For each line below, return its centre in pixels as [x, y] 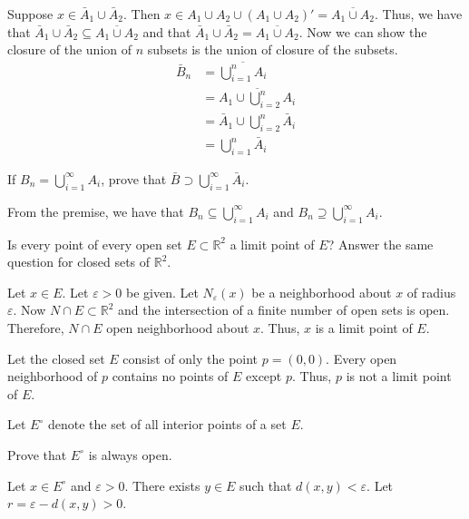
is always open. [130, 454]
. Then [142, 14]
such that [266, 485]
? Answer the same [381, 244]
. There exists [162, 485]
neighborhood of [53, 376]
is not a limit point [399, 376]
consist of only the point [191, 358]
